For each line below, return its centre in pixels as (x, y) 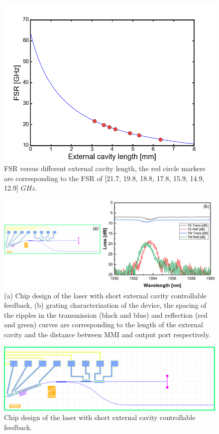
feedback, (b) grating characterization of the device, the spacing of (105, 305)
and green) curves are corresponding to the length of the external (104, 325)
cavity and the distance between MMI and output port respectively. (107, 334)
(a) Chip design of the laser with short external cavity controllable (105, 295)
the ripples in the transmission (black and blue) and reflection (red (106, 315)
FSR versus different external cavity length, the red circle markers (105, 168)
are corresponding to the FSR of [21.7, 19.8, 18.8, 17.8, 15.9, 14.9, (104, 178)
